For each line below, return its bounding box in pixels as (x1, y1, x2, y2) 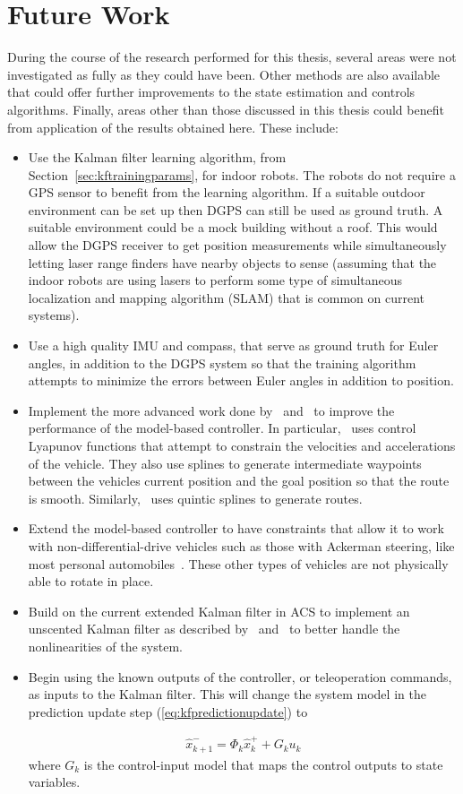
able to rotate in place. (28, 572, 154, 591)
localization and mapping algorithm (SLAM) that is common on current (28, 288, 424, 306)
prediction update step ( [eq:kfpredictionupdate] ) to (28, 702, 308, 721)
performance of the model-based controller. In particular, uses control (28, 419, 416, 437)
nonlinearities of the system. (28, 636, 183, 655)
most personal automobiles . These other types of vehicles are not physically (28, 554, 449, 573)
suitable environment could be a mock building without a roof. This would (28, 218, 438, 237)
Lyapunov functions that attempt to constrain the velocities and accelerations (28, 436, 456, 454)
